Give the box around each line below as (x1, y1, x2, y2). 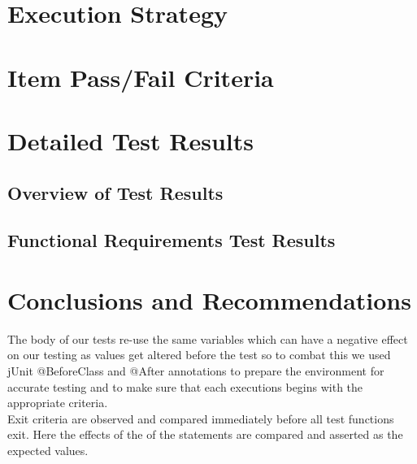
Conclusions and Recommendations (7, 283, 411, 316)
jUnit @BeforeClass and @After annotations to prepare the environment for (7, 362, 384, 379)
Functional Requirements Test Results (7, 228, 336, 253)
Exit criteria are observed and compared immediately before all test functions (7, 410, 394, 427)
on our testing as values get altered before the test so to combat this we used (7, 346, 391, 363)
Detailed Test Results (7, 124, 254, 157)
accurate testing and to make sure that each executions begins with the (7, 378, 363, 395)
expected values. (7, 441, 89, 458)
